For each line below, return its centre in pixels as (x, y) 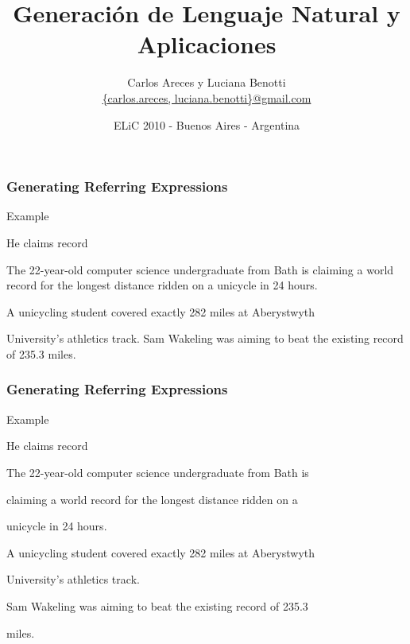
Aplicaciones (207, 44)
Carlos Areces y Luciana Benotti (207, 82)
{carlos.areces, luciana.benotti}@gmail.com (207, 97)
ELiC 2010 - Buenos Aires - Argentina (207, 124)
